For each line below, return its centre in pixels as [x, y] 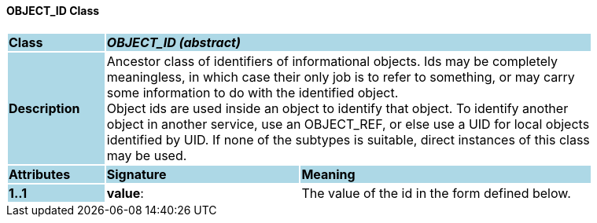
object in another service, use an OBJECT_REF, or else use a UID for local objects [348, 124]
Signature [136, 174]
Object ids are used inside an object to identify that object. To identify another [337, 108]
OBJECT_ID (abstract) [173, 42]
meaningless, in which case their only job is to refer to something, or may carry [341, 77]
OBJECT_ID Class [53, 11]
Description [44, 108]
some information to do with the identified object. [252, 92]
